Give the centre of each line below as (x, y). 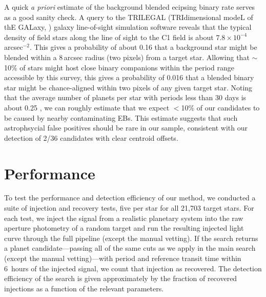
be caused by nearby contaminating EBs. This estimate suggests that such (121, 117)
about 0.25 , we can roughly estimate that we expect (87, 107)
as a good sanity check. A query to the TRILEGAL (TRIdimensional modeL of (129, 17)
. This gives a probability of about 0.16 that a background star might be (143, 47)
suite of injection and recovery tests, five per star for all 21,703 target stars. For (129, 208)
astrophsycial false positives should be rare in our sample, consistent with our (126, 128)
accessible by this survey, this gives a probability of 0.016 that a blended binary (129, 77)
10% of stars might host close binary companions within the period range (119, 67)
